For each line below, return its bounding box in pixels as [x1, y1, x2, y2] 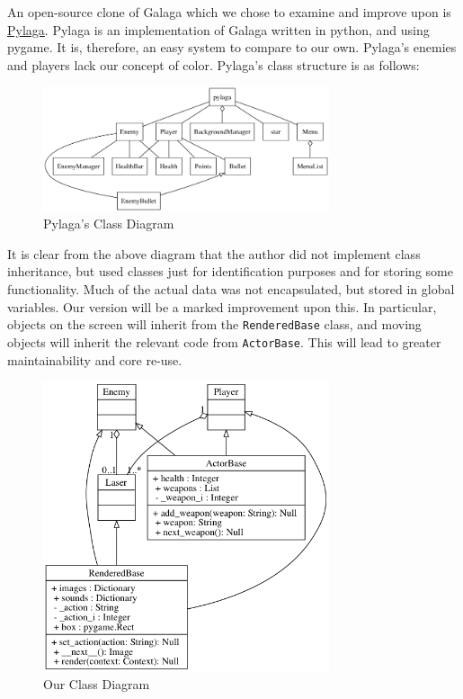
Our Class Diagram [43, 675, 150, 694]
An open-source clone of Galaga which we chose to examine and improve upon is [7, 3, 451, 21]
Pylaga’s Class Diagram [43, 214, 174, 233]
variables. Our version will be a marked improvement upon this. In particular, [7, 297, 437, 316]
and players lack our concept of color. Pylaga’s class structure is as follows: [7, 55, 420, 74]
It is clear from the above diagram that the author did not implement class [7, 244, 421, 263]
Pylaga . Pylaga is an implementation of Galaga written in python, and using [7, 20, 430, 39]
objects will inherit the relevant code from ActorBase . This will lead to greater [7, 332, 441, 351]
